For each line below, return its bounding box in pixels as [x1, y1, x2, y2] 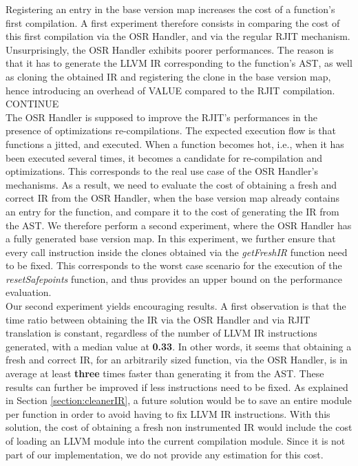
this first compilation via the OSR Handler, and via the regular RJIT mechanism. [6, 29, 350, 43]
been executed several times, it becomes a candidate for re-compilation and [6, 150, 322, 165]
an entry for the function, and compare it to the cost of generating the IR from [6, 204, 339, 218]
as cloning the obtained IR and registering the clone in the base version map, [6, 69, 331, 83]
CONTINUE [6, 96, 59, 111]
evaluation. [6, 285, 52, 299]
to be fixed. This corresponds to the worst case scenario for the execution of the [6, 258, 342, 273]
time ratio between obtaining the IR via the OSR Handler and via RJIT [6, 312, 310, 326]
